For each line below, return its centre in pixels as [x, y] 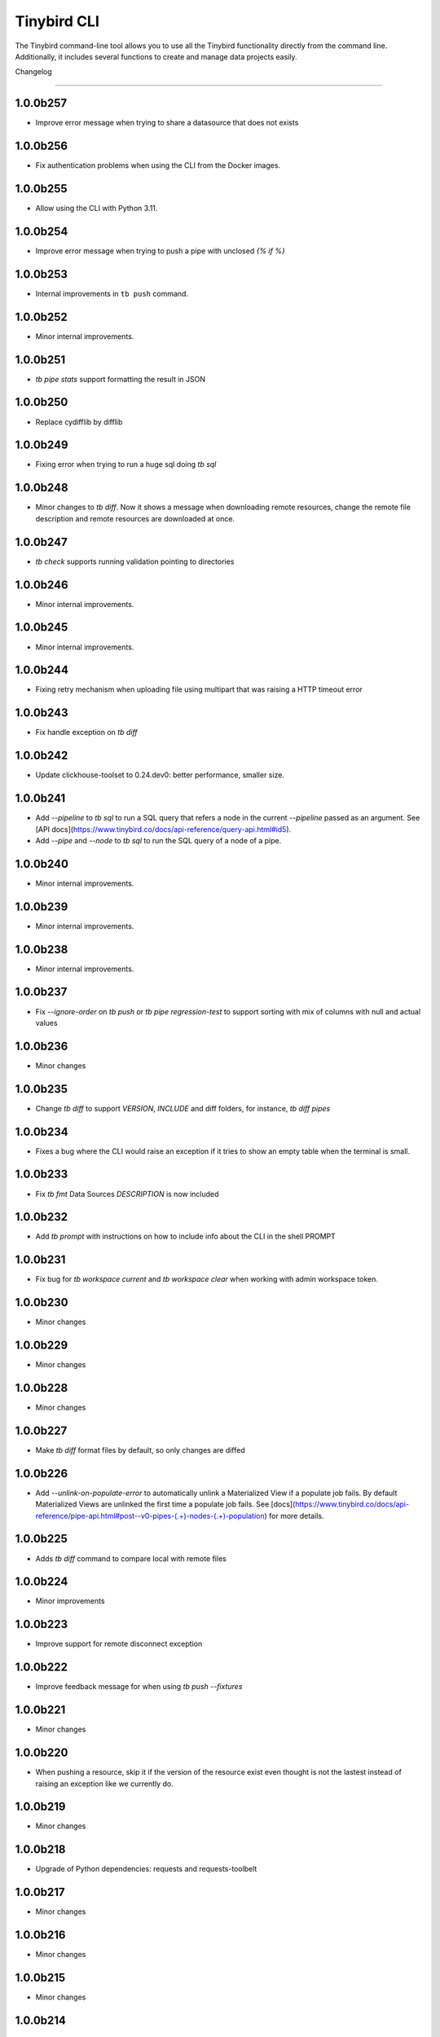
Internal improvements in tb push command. [112, 293]
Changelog [33, 72]
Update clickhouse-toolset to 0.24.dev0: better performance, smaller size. [160, 775]
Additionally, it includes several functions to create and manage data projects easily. [156, 56]
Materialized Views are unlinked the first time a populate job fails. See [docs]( [165, 1504]
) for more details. [294, 1516]
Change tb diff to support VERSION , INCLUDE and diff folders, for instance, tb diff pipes [183, 1108]
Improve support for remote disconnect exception [119, 1644]
